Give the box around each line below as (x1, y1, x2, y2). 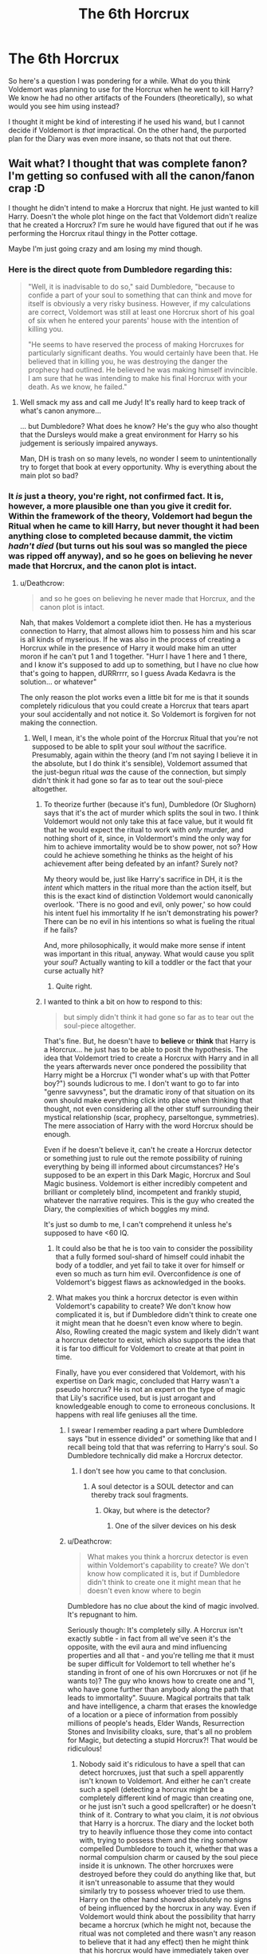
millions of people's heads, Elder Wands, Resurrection (67, 1719, 245, 1728)
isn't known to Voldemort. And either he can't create (79, 1776, 251, 1786)
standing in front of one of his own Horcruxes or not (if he (67, 1668, 257, 1677)
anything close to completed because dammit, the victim (8, 530, 234, 541)
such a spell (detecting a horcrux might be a (79, 1785, 225, 1795)
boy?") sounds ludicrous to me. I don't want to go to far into (43, 1079, 240, 1088)
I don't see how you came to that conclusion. (79, 1466, 227, 1476)
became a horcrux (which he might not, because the (79, 1921, 252, 1930)
